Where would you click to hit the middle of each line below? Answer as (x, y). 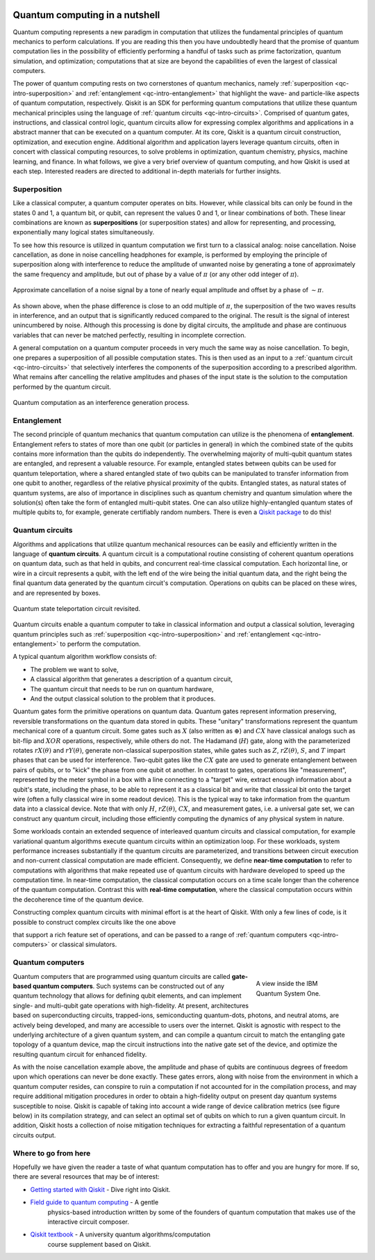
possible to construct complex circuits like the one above (94, 922)
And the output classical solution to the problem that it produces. (123, 699)
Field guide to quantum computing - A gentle (94, 1202)
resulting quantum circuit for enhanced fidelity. (80, 1054)
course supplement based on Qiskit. (99, 1244)
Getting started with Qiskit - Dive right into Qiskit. (100, 1189)
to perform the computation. (100, 644)
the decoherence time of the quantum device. (78, 899)
